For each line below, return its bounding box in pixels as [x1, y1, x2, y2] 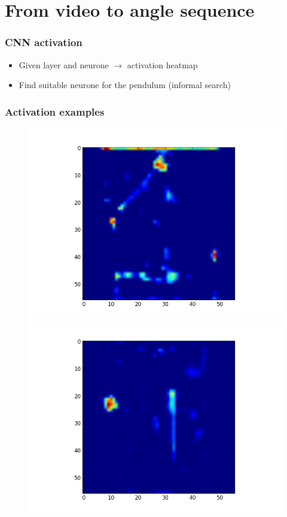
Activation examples [5, 104, 105, 119]
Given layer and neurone [19, 58, 109, 71]
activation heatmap [127, 58, 198, 71]
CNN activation [5, 35, 83, 50]
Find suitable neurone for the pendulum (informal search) [19, 78, 231, 91]
